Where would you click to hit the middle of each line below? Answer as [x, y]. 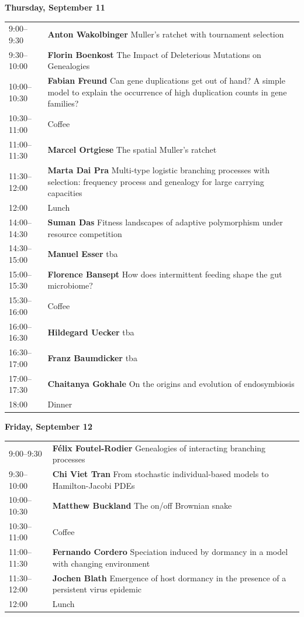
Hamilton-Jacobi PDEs [94, 485]
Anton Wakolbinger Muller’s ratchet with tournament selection [166, 34]
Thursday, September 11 [55, 7]
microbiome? [70, 285]
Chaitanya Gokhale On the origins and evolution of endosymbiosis [171, 384]
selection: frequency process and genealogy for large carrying [156, 181]
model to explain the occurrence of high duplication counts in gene [167, 92]
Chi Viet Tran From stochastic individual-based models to [160, 473]
